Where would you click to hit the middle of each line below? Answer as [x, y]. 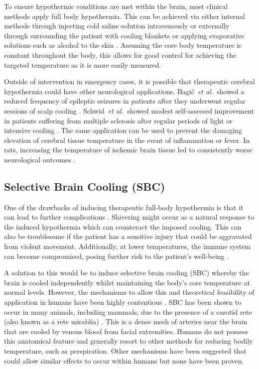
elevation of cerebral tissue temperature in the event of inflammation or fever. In [127, 140]
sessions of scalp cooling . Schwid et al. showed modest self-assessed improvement [129, 110]
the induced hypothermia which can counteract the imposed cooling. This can [123, 226]
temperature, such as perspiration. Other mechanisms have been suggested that [125, 351]
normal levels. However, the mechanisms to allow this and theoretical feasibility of [129, 292]
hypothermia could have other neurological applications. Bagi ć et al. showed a [124, 91]
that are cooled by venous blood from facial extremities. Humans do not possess [126, 331]
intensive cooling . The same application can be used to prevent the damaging [123, 130]
